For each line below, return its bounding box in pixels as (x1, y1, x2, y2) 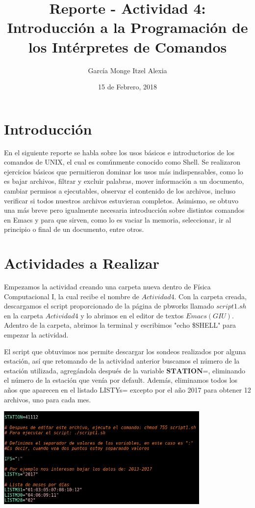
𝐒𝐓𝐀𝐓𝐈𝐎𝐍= (166, 367, 208, 375)
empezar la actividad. (4, 330, 69, 340)
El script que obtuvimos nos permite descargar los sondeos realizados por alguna (4, 346, 246, 356)
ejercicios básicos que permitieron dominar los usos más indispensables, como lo (4, 166, 243, 176)
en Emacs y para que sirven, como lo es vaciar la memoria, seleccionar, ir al (4, 214, 231, 225)
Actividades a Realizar (4, 253, 159, 273)
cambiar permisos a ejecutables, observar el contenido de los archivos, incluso (4, 186, 236, 196)
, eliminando (208, 365, 245, 375)
